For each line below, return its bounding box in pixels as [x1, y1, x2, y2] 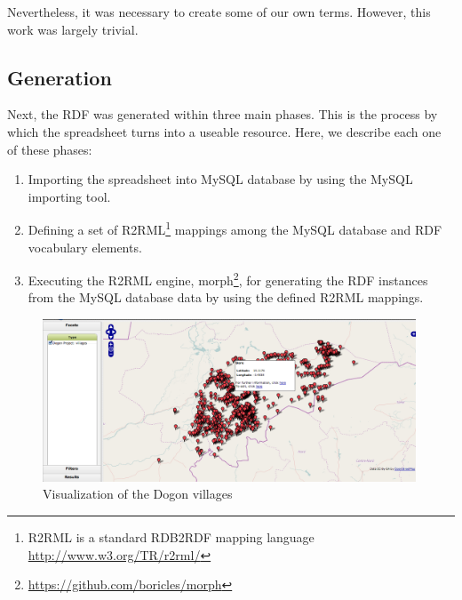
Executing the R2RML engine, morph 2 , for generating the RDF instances [28, 268, 428, 289]
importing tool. [28, 187, 111, 205]
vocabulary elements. [28, 237, 142, 256]
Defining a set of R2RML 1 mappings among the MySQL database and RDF [28, 218, 442, 239]
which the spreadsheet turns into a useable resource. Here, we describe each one [7, 122, 442, 140]
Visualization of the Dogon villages [43, 484, 233, 503]
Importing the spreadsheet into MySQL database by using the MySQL [28, 170, 413, 188]
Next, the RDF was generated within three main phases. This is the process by [7, 105, 438, 124]
